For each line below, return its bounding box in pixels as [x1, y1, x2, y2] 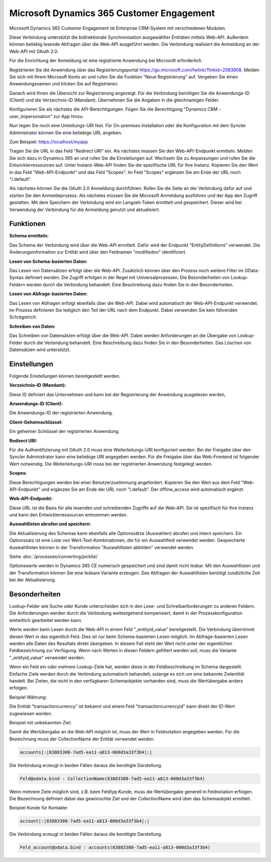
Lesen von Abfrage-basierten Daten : [9, 291, 88, 297]
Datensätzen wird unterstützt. [9, 347, 71, 353]
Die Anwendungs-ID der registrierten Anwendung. [9, 410, 113, 416]
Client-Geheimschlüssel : [9, 419, 63, 425]
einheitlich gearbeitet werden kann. [9, 617, 83, 623]
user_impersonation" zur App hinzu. [9, 113, 84, 119]
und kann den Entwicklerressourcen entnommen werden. [9, 512, 128, 518]
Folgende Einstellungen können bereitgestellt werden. [9, 373, 120, 379]
